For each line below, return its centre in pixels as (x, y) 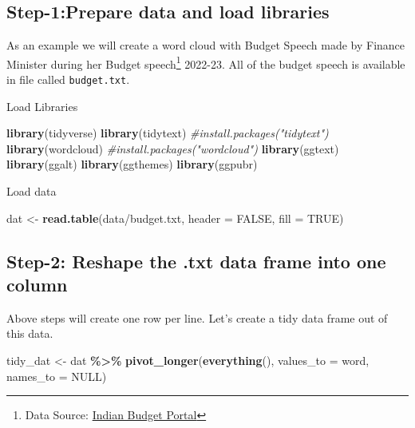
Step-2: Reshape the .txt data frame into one (196, 261)
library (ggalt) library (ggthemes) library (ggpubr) (132, 164)
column (37, 285)
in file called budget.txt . (68, 79)
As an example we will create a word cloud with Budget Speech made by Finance (206, 45)
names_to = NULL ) (57, 376)
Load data (32, 191)
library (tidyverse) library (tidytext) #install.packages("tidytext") (168, 133)
